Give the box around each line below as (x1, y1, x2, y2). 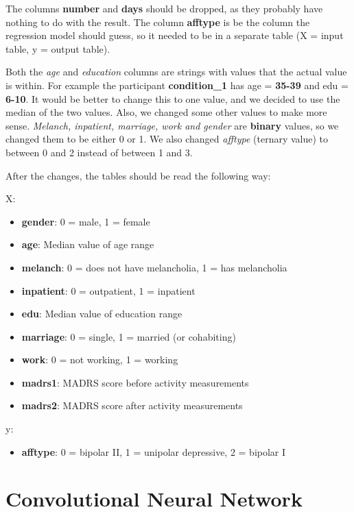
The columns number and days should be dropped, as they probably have (5, 1, 323, 15)
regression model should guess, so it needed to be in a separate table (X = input (5, 28, 344, 42)
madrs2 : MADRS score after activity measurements (21, 398, 243, 413)
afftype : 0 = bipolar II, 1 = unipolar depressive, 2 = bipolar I (21, 444, 286, 459)
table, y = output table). (5, 41, 110, 56)
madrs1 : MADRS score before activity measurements (21, 375, 249, 389)
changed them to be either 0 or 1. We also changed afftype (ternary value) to (5, 132, 329, 146)
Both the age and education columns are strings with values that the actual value (5, 64, 347, 79)
